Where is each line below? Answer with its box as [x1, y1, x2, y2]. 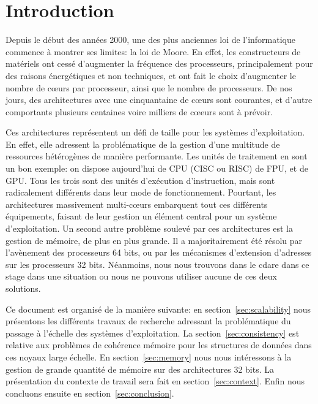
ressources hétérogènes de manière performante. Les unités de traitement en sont [6, 150, 308, 162]
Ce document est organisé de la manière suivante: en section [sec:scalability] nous [6, 302, 311, 315]
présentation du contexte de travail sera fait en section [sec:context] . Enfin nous [6, 375, 305, 387]
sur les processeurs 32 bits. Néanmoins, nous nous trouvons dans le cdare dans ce [6, 257, 309, 270]
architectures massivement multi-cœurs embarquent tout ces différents [6, 197, 268, 210]
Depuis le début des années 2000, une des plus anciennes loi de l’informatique [6, 33, 295, 46]
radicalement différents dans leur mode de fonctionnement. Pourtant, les [6, 186, 276, 199]
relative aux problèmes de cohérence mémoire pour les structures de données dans [6, 338, 312, 351]
